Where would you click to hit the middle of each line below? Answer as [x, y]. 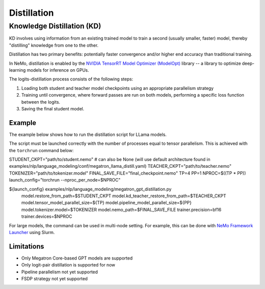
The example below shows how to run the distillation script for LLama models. [88, 134]
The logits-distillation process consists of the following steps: [71, 79]
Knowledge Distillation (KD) [55, 26]
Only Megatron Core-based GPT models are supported [77, 258]
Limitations [26, 246]
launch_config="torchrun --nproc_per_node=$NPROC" [65, 180]
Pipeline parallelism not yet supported [60, 272]
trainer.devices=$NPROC [47, 216]
